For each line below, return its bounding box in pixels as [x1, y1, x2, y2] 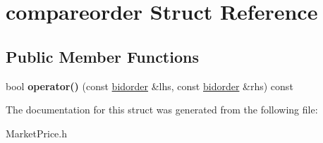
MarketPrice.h [6, 125, 68, 140]
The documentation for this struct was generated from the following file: [6, 102, 318, 117]
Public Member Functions [6, 45, 199, 67]
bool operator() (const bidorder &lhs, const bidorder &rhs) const [6, 78, 293, 93]
